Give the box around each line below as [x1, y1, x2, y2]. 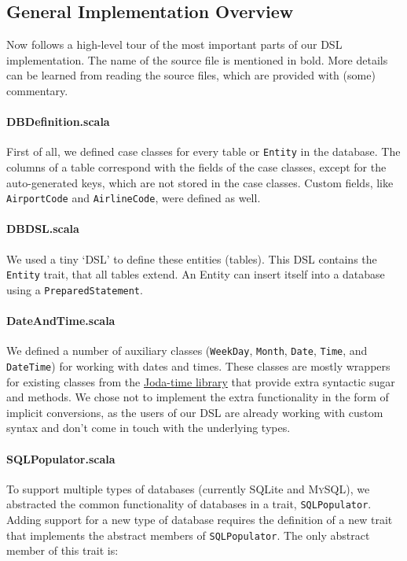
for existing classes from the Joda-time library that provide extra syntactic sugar [6, 373, 395, 389]
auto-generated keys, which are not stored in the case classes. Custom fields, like [6, 174, 394, 190]
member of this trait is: [6, 542, 119, 559]
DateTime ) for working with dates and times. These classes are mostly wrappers [6, 358, 390, 375]
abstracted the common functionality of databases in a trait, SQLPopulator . [6, 496, 372, 512]
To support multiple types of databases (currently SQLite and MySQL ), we [6, 480, 370, 496]
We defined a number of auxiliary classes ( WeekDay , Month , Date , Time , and [6, 342, 368, 359]
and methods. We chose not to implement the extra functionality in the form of [6, 389, 389, 405]
